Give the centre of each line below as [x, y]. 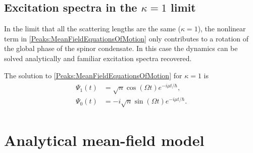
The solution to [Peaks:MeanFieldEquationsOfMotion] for [93, 75]
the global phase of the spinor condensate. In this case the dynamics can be [121, 48]
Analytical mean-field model [104, 140]
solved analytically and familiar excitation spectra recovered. [98, 58]
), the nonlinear [222, 29]
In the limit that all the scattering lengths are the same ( [92, 29]
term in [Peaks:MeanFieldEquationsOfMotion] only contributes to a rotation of [126, 38]
